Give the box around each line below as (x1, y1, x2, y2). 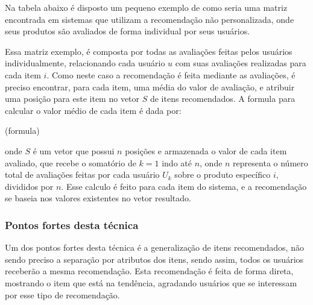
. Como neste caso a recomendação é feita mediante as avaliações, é (46, 68, 296, 81)
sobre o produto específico (174, 168, 271, 181)
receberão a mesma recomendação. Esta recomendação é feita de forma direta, (5, 265, 294, 277)
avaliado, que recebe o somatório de (5, 156, 136, 169)
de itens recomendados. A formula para (150, 92, 296, 105)
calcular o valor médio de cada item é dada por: (5, 104, 182, 116)
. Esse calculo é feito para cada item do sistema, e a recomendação (61, 180, 307, 192)
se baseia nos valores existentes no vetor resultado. (5, 192, 191, 204)
